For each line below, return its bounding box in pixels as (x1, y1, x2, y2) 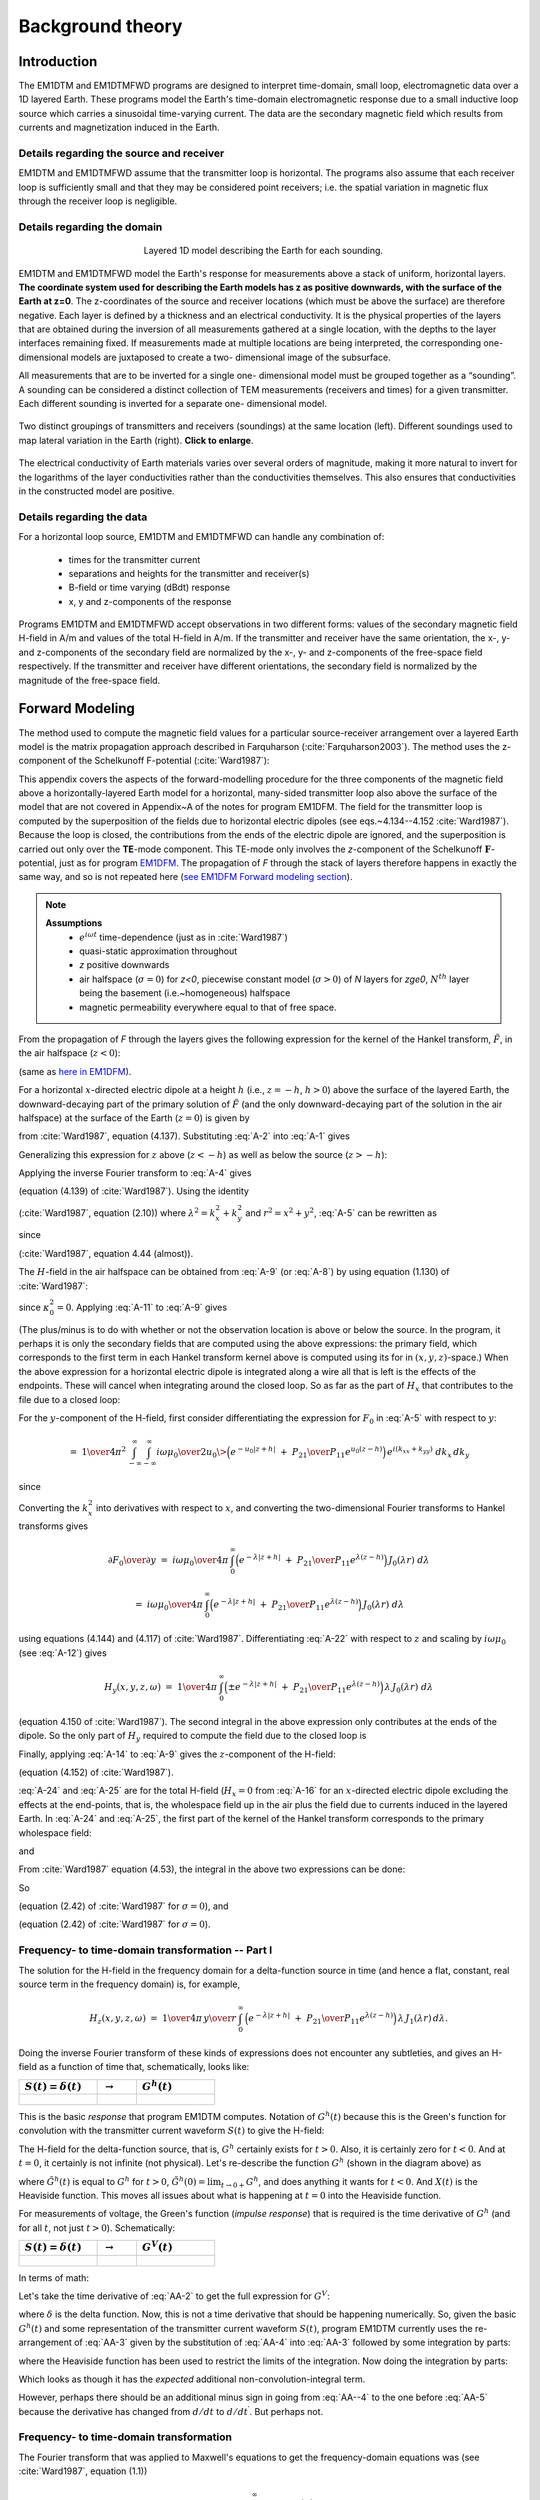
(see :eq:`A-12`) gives (18, 1646, 107, 1659)
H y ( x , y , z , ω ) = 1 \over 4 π (103, 1681, 218, 1695)
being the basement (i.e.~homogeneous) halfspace (79, 987, 291, 999)
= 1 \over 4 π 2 (69, 1445, 127, 1458)
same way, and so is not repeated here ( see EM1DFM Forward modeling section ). (18, 871, 353, 883)
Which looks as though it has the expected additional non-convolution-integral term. (18, 2373, 366, 2385)
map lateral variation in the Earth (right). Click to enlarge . (18, 434, 254, 446)
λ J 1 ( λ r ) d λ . (397, 2013, 449, 2026)
